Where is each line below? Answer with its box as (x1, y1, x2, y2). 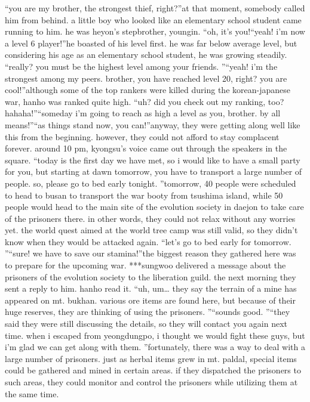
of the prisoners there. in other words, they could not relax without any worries (5, 212, 296, 224)
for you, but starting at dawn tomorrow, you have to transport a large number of (5, 165, 302, 178)
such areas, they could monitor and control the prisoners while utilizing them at (5, 376, 298, 388)
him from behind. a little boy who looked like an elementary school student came (5, 13, 302, 26)
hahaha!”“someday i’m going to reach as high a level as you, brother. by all (5, 107, 281, 119)
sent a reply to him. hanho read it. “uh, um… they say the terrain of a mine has (5, 282, 297, 295)
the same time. (5, 387, 59, 400)
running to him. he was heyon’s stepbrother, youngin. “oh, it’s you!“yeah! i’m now (5, 25, 305, 38)
